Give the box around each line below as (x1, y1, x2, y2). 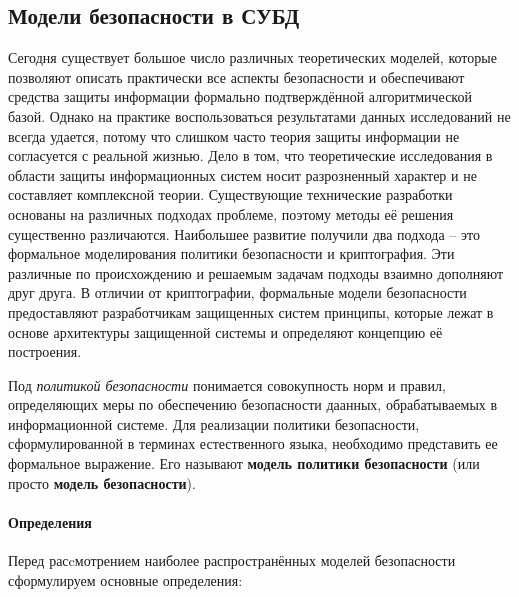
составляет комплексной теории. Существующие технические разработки (8, 184, 453, 205)
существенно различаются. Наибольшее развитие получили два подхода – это (8, 223, 480, 244)
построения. (8, 341, 82, 362)
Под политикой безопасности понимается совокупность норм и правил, (8, 374, 446, 395)
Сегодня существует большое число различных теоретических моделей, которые (8, 47, 497, 68)
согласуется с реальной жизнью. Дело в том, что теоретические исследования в (8, 145, 493, 166)
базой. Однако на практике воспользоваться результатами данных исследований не (8, 105, 511, 126)
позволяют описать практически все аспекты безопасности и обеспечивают (8, 66, 465, 87)
